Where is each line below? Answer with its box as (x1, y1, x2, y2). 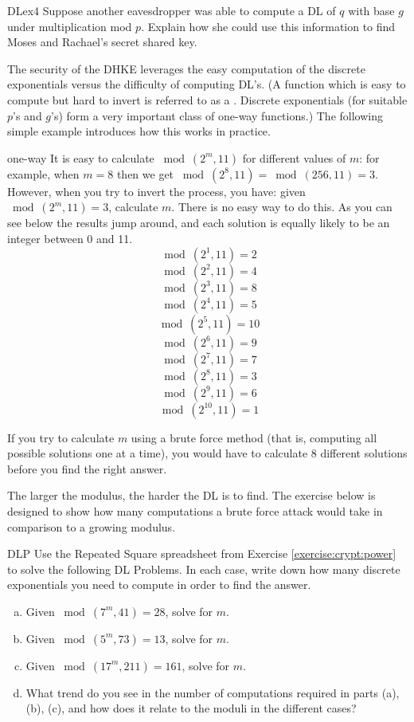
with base (348, 2, 395, 18)
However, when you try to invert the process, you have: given (7, 182, 306, 199)
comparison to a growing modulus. (7, 518, 176, 535)
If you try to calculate (7, 429, 115, 445)
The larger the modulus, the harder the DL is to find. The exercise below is (7, 487, 376, 504)
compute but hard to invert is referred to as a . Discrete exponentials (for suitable (7, 91, 408, 108)
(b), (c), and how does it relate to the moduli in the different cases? (25, 700, 357, 716)
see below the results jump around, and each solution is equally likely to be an (7, 214, 390, 231)
